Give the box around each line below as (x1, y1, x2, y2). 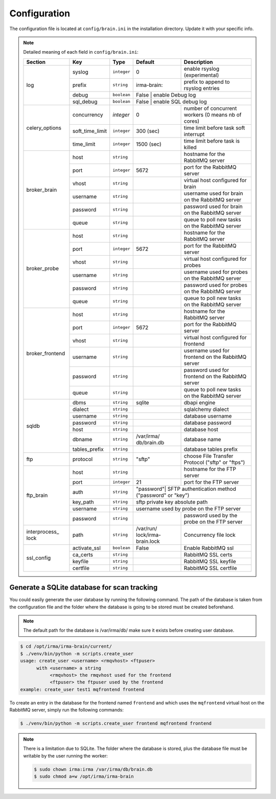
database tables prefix (183, 445, 238, 452)
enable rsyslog (183, 65, 220, 72)
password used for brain (183, 202, 243, 210)
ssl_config (26, 555, 51, 562)
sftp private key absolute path (136, 498, 208, 506)
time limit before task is (183, 137, 240, 144)
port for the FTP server (183, 478, 239, 486)
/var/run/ (136, 524, 157, 532)
